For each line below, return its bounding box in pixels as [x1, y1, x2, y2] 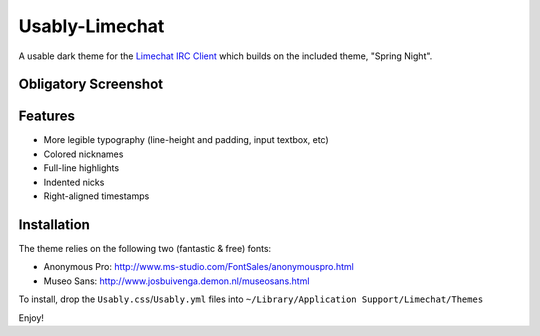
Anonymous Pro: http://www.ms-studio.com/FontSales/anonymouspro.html [43, 261, 354, 273]
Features [18, 108, 75, 125]
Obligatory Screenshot [18, 76, 164, 93]
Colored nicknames [43, 148, 124, 160]
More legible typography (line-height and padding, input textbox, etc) [43, 134, 329, 146]
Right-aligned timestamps [43, 190, 150, 202]
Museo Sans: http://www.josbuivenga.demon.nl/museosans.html [43, 275, 310, 287]
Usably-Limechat [18, 15, 165, 37]
